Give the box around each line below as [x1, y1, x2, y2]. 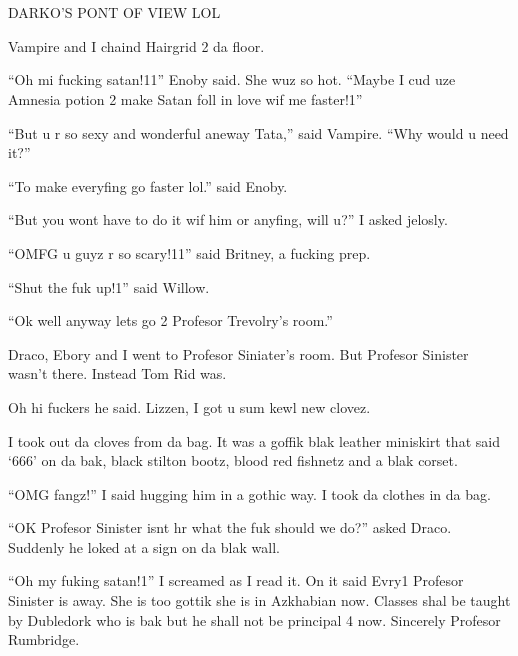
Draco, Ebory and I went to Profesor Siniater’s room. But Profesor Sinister [8, 343, 469, 364]
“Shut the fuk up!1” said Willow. [8, 276, 210, 297]
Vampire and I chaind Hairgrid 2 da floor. [8, 35, 265, 56]
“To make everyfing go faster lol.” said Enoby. [8, 175, 288, 196]
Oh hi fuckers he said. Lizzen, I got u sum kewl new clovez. [8, 396, 371, 417]
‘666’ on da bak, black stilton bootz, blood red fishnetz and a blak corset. [8, 450, 458, 471]
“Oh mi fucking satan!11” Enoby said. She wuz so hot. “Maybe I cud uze [8, 69, 456, 90]
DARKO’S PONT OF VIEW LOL [8, 2, 221, 23]
